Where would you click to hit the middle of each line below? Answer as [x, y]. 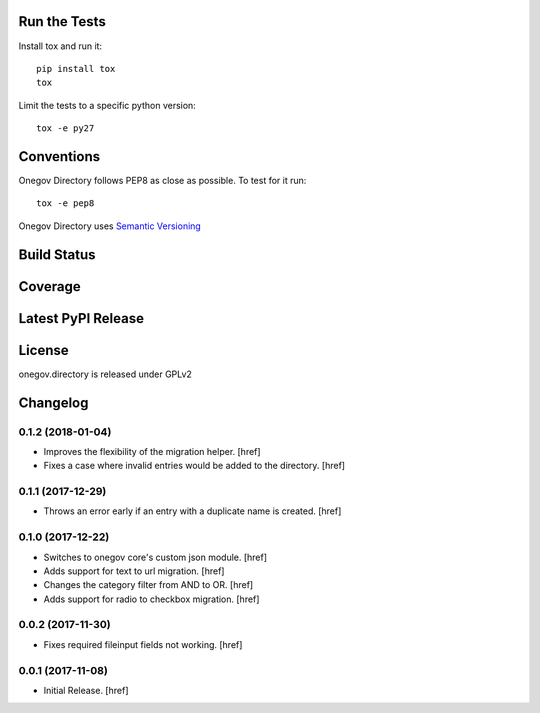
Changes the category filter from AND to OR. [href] [148, 585]
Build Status [57, 254]
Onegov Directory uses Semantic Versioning [110, 226]
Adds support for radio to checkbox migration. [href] [151, 599]
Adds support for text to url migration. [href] [134, 571]
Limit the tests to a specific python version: [107, 105]
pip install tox [76, 68]
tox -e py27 [65, 128]
